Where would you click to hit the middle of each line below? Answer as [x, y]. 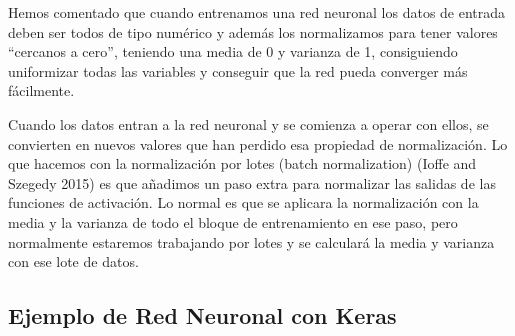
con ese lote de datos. [73, 261]
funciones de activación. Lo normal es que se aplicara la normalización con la [243, 202]
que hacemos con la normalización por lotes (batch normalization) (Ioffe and [242, 163]
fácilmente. [41, 90]
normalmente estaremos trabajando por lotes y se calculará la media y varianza [251, 241]
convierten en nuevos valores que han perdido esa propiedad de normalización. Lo [258, 143]
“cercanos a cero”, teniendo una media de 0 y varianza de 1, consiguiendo [233, 51]
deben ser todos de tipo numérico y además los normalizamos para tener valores [253, 31]
